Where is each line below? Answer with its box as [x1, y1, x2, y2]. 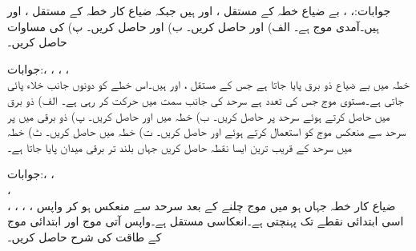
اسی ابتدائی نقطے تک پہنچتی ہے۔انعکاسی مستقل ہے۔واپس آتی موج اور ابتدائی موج [7, 213, 404, 229]
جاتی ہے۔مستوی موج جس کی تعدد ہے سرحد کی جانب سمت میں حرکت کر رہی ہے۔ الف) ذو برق [7, 91, 404, 108]
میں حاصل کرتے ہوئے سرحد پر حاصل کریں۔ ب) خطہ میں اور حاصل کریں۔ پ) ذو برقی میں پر [7, 107, 390, 124]
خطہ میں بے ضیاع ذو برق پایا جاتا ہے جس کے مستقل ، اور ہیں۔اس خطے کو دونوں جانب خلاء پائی [7, 76, 410, 93]
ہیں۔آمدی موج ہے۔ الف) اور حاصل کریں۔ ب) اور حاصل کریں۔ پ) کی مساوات [7, 18, 379, 34]
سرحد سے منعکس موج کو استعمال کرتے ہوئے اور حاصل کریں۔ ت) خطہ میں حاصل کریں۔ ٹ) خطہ [7, 123, 406, 140]
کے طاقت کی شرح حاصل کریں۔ [7, 228, 162, 245]
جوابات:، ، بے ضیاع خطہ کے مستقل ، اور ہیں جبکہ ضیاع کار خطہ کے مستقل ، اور [7, 2, 391, 18]
